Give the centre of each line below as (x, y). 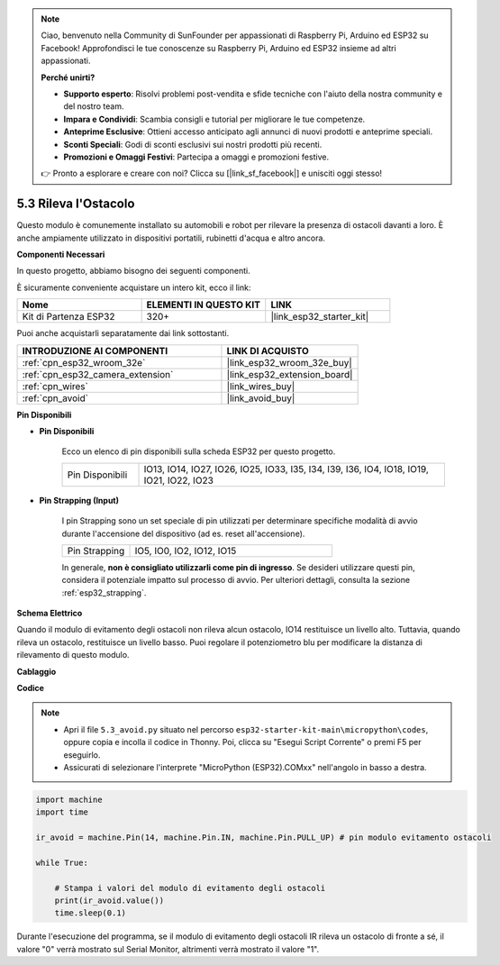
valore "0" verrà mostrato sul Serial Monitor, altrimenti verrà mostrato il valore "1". (168, 949)
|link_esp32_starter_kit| (320, 317)
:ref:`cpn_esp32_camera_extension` (98, 374)
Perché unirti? (68, 77)
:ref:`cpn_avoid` (55, 398)
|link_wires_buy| (261, 386)
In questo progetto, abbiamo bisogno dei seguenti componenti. (134, 271)
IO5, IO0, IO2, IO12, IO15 (186, 551)
